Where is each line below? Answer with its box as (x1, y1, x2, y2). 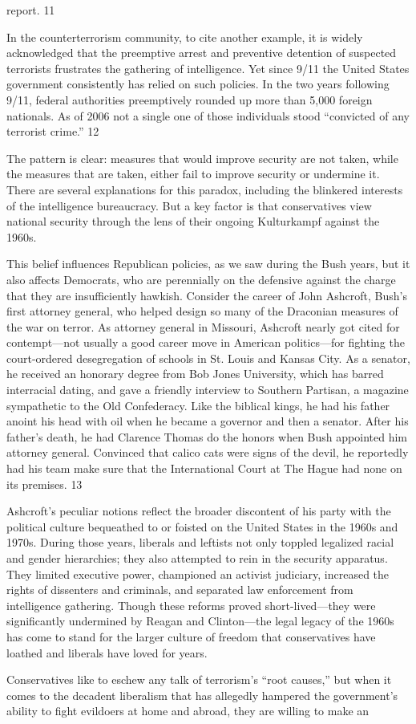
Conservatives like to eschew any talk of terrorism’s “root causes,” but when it (6, 671, 392, 688)
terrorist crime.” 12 (6, 123, 99, 140)
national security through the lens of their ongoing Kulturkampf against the (6, 213, 380, 230)
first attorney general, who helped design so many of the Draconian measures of (6, 303, 398, 319)
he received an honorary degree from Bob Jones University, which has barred (6, 365, 384, 382)
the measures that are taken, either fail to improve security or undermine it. (6, 165, 380, 182)
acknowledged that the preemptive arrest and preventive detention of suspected (6, 44, 397, 61)
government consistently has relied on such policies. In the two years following (6, 75, 390, 92)
